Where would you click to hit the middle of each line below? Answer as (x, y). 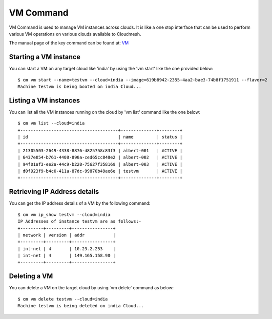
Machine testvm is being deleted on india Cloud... (81, 306)
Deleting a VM (31, 276)
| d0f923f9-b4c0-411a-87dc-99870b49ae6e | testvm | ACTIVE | (100, 171)
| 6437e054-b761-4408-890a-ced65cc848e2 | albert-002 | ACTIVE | (100, 158)
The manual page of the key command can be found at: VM (69, 43)
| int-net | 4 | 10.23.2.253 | (67, 249)
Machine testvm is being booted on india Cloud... (80, 87)
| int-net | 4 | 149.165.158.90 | (67, 256)
